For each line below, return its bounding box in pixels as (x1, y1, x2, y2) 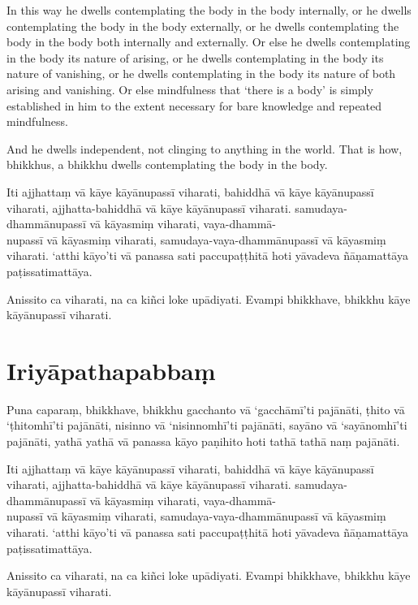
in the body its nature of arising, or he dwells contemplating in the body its (6, 49, 384, 66)
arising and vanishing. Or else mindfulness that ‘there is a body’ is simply (6, 80, 373, 97)
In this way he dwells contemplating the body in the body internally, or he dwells (6, 2, 412, 18)
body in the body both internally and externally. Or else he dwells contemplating (6, 33, 411, 50)
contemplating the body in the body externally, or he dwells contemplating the (6, 17, 399, 34)
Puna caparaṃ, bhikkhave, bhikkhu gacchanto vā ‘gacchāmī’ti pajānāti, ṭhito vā (6, 400, 405, 417)
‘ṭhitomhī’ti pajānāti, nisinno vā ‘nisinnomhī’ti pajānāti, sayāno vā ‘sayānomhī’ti (6, 417, 407, 434)
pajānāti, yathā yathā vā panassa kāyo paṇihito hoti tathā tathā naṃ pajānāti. (6, 433, 400, 449)
